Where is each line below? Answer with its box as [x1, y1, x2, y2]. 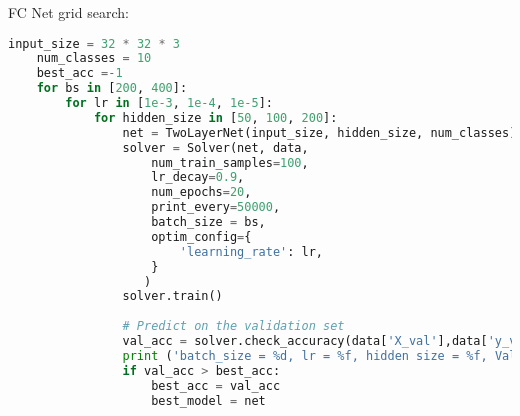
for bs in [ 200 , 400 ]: [36, 81, 188, 96]
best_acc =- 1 [36, 66, 123, 81]
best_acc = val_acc [151, 378, 281, 393]
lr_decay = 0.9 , [151, 170, 245, 185]
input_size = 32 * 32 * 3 [8, 36, 180, 51]
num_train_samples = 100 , [151, 155, 309, 170]
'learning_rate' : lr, [179, 244, 323, 259]
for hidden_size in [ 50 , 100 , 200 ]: [93, 110, 338, 125]
